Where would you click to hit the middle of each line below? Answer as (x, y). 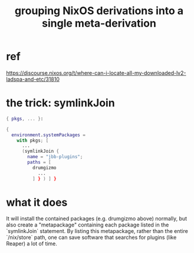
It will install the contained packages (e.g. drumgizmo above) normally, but (97, 219)
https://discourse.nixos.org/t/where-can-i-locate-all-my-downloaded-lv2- (96, 73)
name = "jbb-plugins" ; (55, 157)
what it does (37, 202)
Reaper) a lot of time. (32, 244)
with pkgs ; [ (33, 140)
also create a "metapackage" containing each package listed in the (88, 225)
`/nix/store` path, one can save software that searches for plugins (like (91, 238)
